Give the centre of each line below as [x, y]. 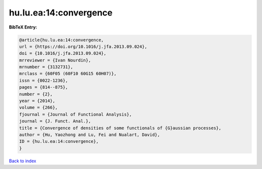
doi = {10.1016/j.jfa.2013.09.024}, [63, 54]
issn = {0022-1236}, [43, 80]
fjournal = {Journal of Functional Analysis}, [75, 114]
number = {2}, [36, 94]
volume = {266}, [39, 108]
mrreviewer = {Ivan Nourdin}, [55, 60]
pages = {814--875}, [43, 87]
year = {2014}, [37, 101]
